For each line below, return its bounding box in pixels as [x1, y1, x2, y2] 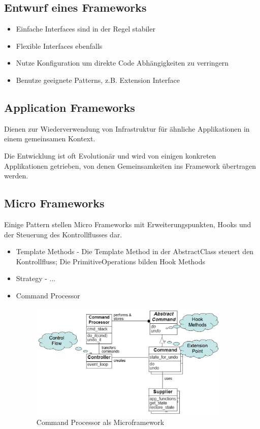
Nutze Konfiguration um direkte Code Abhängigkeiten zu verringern [16, 57, 229, 68]
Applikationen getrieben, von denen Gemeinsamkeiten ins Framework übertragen [4, 160, 256, 171]
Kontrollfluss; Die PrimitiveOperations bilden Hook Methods [16, 256, 206, 266]
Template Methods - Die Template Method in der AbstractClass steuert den [16, 246, 254, 257]
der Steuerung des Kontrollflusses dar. [4, 229, 122, 239]
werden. [4, 170, 28, 181]
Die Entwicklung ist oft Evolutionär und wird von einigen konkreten [4, 150, 216, 161]
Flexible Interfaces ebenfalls [16, 40, 103, 51]
